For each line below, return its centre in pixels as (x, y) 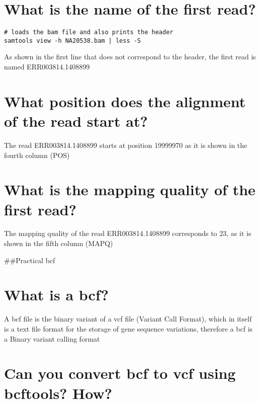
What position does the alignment (125, 101)
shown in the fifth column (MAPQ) (59, 243)
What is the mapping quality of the (130, 189)
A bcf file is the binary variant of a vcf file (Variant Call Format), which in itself (128, 319)
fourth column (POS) (37, 155)
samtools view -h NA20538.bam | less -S (73, 41)
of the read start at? (76, 121)
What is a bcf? (56, 295)
